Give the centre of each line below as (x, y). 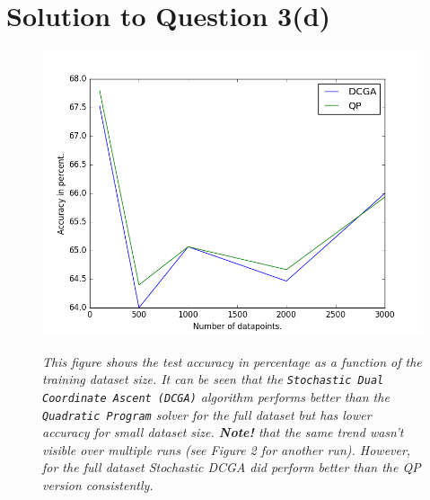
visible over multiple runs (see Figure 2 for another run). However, (227, 449)
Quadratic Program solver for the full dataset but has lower (207, 414)
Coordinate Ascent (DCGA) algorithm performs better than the (216, 396)
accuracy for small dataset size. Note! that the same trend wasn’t (223, 432)
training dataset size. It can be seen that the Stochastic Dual (213, 379)
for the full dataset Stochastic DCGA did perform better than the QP (232, 467)
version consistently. (98, 485)
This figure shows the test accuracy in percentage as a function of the (232, 361)
